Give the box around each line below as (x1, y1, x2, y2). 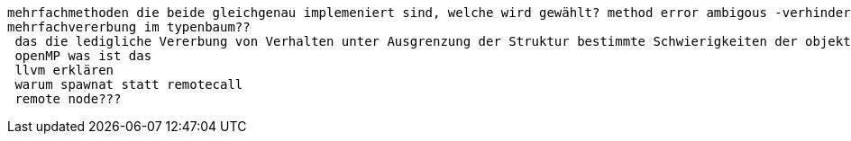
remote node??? (14, 92, 122, 106)
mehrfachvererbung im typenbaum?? (7, 20, 251, 34)
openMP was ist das (14, 48, 152, 63)
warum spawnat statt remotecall (14, 77, 243, 92)
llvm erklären (14, 63, 114, 77)
